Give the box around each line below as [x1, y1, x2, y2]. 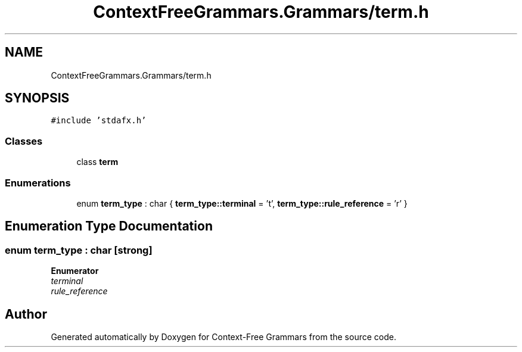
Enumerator [51, 266, 99, 276]
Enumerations [5, 176, 71, 189]
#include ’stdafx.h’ [51, 116, 147, 126]
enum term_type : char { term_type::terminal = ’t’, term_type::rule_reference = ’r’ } [76, 198, 408, 208]
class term [76, 157, 119, 167]
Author [5, 306, 47, 322]
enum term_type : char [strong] [5, 244, 153, 256]
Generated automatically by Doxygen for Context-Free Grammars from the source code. [51, 332, 396, 342]
